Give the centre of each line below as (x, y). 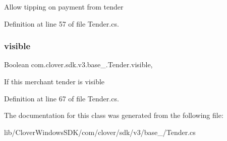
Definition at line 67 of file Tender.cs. (62, 98)
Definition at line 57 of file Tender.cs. (62, 23)
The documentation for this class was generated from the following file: (114, 115)
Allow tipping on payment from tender (64, 7)
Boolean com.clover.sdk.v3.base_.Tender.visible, (78, 64)
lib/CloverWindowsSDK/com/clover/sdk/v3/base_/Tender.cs (100, 132)
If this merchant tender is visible (54, 81)
